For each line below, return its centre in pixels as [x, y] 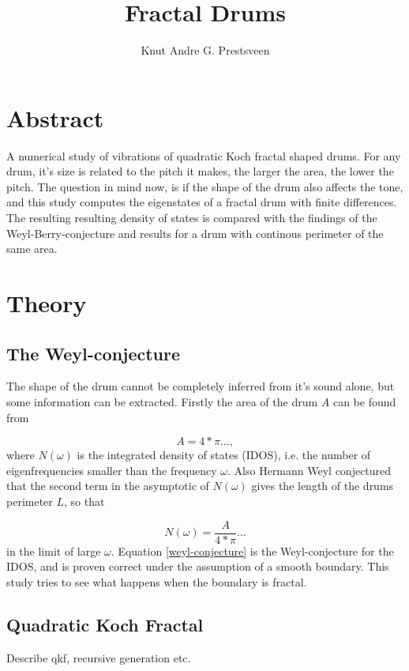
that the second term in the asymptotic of [108, 486]
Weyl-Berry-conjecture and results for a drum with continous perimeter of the [195, 233]
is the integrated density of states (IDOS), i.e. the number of [224, 455]
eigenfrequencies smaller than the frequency [112, 470]
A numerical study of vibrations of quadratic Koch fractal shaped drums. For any [204, 155]
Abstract [55, 117]
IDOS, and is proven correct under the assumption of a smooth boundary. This [198, 566]
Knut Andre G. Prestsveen [205, 50]
